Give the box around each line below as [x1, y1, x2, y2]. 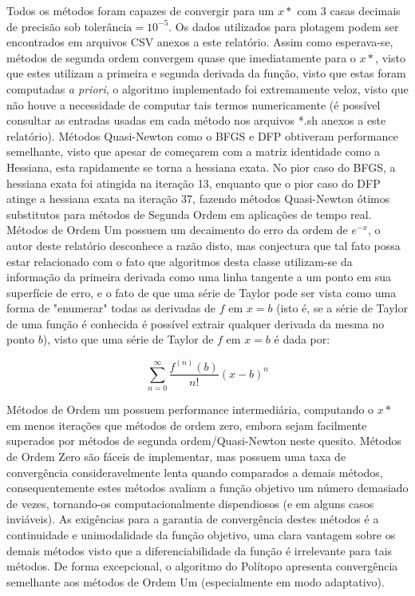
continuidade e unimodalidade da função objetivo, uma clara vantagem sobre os [6, 526, 396, 543]
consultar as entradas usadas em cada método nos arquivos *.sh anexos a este [6, 112, 386, 129]
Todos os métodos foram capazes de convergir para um [6, 2, 275, 18]
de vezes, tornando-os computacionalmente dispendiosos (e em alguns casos [6, 495, 374, 511]
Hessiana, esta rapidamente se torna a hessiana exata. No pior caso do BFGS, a [6, 158, 396, 175]
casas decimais [330, 2, 401, 18]
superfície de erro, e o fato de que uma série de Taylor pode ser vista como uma [6, 284, 397, 300]
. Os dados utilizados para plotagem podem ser [168, 18, 399, 34]
